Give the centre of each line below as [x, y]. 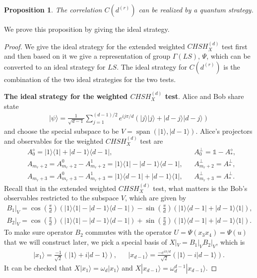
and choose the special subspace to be [62, 131]
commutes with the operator [128, 232]
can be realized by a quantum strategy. [196, 9]
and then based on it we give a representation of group [87, 56]
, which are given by [156, 198]
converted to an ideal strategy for [55, 66]
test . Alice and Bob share [204, 96]
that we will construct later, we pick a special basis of [86, 242]
